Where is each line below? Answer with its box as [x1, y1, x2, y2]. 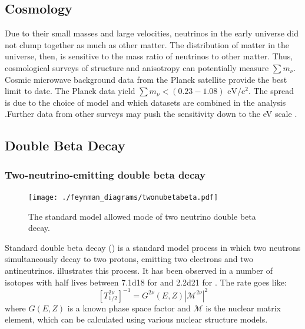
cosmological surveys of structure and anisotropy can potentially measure [5, 61, 269, 73]
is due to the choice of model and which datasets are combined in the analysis [5, 96, 286, 108]
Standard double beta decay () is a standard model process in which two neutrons [5, 241, 301, 253]
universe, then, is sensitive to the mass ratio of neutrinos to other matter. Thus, [5, 50, 293, 62]
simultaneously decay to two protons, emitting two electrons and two [5, 253, 253, 265]
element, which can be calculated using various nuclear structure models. [5, 313, 268, 325]
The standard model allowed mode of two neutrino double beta [28, 210, 256, 222]
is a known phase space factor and [67, 301, 191, 314]
